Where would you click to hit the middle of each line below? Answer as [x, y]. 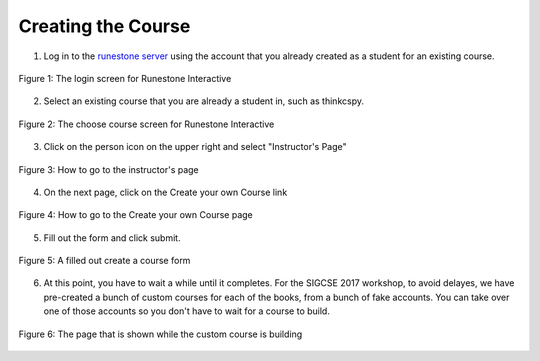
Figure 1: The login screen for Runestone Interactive [125, 78]
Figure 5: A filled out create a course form [104, 261]
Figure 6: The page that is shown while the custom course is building [160, 334]
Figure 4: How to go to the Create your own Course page [136, 215]
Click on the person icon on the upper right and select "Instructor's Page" [195, 147]
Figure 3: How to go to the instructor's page [108, 169]
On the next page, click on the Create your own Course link [165, 192]
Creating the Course [104, 26]
